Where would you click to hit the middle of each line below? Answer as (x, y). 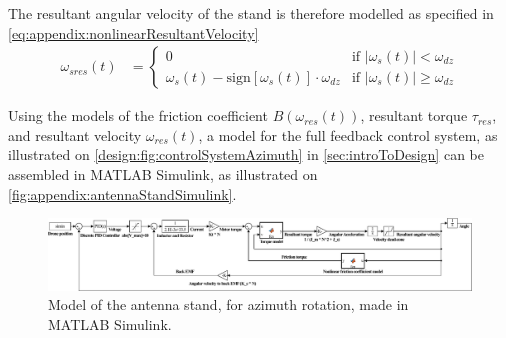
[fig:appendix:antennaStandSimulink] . (122, 193)
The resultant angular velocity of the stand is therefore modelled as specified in (251, 13)
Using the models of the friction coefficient (138, 115)
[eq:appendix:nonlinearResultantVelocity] (133, 32)
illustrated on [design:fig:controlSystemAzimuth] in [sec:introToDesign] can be (246, 154)
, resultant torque (414, 115)
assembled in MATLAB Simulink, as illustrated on (163, 174)
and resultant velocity (75, 134)
